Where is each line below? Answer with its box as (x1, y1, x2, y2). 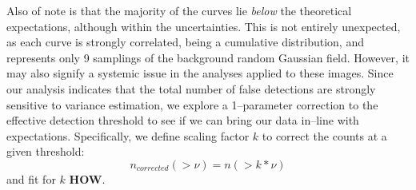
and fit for (6, 170, 56, 187)
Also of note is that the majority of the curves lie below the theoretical (6, 2, 352, 18)
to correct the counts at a (262, 127, 387, 144)
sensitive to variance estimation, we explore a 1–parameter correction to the (6, 96, 378, 113)
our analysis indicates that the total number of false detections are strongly (6, 80, 376, 97)
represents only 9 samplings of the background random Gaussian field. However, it (6, 49, 410, 65)
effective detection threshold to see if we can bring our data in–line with (6, 112, 359, 129)
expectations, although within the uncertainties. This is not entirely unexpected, (6, 18, 401, 34)
